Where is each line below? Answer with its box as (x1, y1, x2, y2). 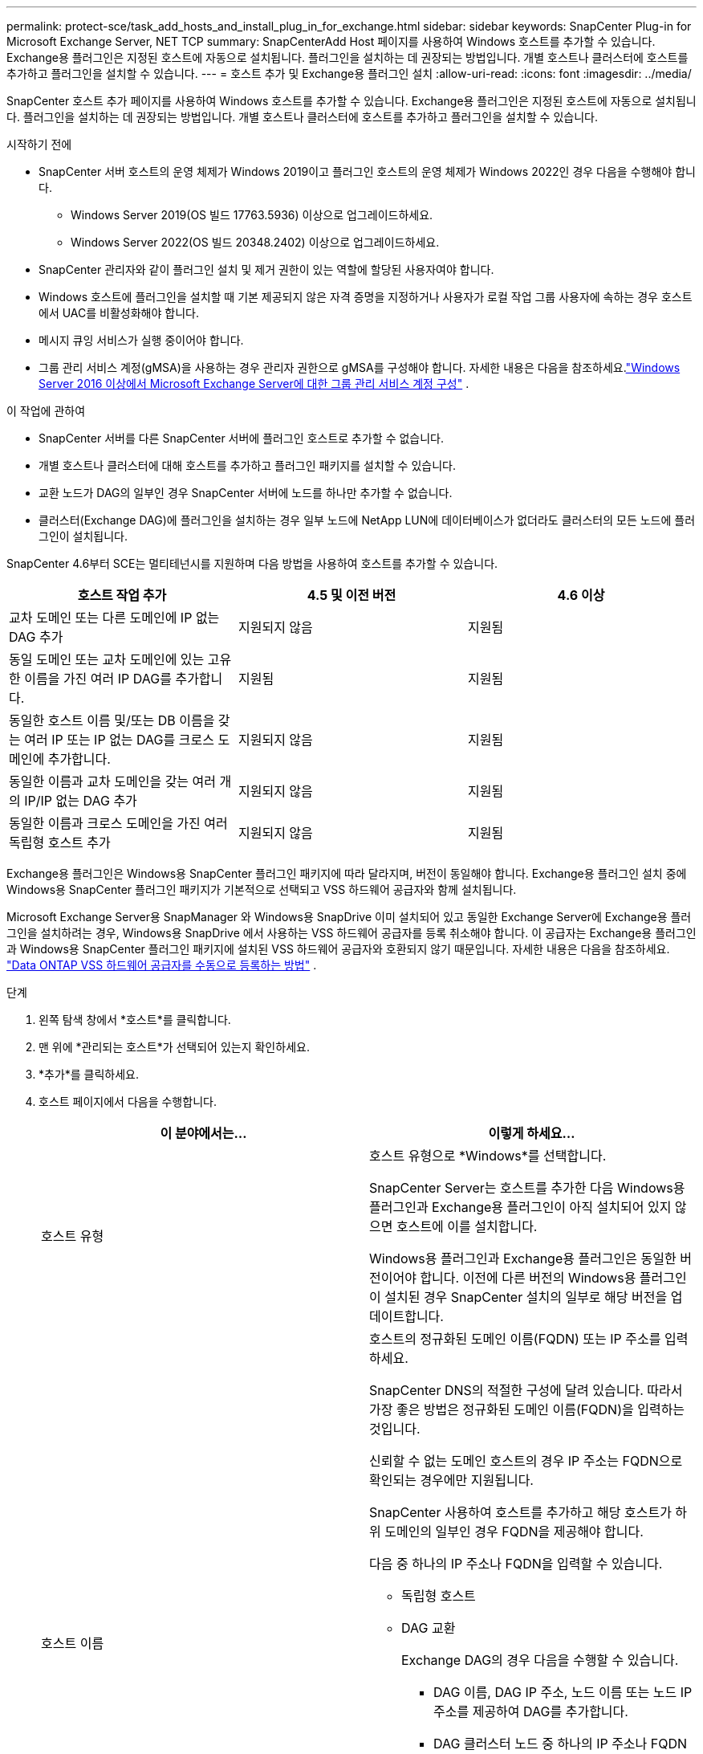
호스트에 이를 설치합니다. (396, 1218, 538, 1234)
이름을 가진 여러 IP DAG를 (24, 671, 172, 687)
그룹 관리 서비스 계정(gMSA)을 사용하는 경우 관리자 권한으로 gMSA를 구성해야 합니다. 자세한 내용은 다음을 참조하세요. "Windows (39, 361, 681, 374)
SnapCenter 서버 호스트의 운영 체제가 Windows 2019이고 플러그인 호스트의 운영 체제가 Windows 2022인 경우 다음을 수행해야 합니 (39, 165, 696, 178)
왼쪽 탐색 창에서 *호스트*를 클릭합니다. (39, 1013, 231, 1026)
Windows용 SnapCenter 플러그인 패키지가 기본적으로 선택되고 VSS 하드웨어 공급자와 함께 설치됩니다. (6, 883, 517, 896)
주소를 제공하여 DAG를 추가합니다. (433, 1703, 628, 1719)
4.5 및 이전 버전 (307, 587, 396, 603)
